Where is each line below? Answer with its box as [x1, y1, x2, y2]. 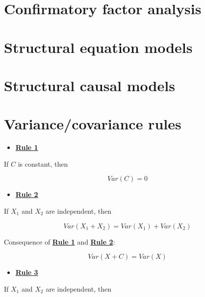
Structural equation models [4, 37, 193, 57]
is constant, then [18, 158, 68, 169]
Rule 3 [15, 267, 38, 277]
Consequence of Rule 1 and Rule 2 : [4, 236, 115, 247]
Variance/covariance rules [4, 114, 181, 134]
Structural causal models [4, 75, 175, 95]
